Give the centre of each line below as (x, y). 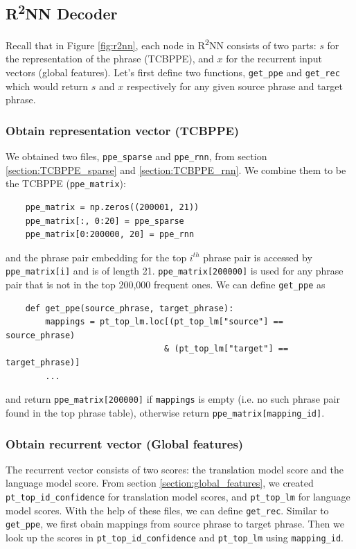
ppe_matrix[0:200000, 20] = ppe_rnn (110, 235)
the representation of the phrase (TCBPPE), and (110, 59)
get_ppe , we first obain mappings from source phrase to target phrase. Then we (175, 524)
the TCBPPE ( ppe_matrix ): (66, 183)
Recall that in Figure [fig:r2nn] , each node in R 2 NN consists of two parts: (161, 44)
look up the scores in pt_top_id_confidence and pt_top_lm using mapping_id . (175, 537)
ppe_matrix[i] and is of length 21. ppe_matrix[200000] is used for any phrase (175, 271)
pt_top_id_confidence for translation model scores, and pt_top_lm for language (178, 496)
